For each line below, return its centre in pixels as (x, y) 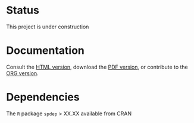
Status (23, 10)
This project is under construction (48, 27)
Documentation (46, 51)
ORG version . (22, 73)
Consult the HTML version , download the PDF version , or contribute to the (97, 67)
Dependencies (43, 97)
